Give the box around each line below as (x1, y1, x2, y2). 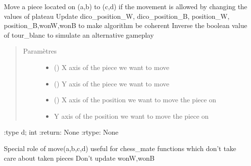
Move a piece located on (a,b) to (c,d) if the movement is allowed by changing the (4, 1, 248, 11)
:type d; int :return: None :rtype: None (4, 127, 119, 137)
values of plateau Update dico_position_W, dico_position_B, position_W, (4, 11, 230, 21)
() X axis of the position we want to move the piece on (54, 95, 217, 105)
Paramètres (23, 46, 57, 56)
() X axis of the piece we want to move (54, 62, 170, 72)
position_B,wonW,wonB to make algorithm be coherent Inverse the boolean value (4, 20, 247, 30)
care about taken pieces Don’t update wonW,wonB (4, 152, 155, 163)
